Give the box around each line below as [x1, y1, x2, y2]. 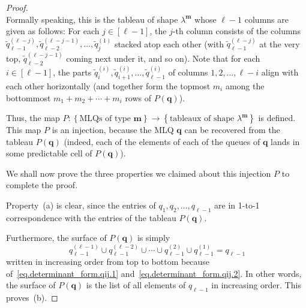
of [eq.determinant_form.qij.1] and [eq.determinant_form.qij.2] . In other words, [6, 267, 302, 279]
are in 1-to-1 [214, 199, 260, 212]
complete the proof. [6, 179, 78, 191]
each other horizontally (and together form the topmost [6, 79, 211, 92]
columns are [244, 13, 289, 25]
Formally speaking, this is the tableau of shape [6, 13, 178, 25]
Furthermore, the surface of [6, 231, 107, 244]
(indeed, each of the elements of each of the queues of [64, 135, 260, 147]
